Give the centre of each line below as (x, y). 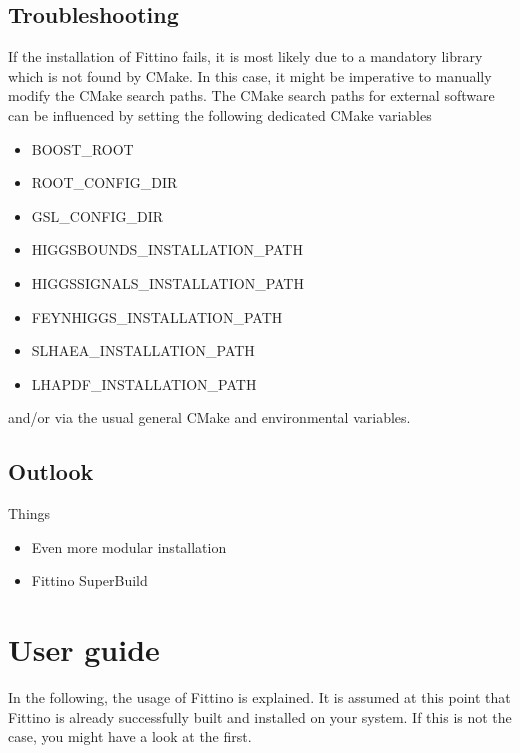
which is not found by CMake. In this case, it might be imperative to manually (250, 75)
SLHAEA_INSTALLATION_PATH (143, 350)
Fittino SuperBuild (89, 580)
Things (29, 513)
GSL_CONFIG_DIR (97, 215)
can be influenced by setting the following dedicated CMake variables (220, 114)
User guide (84, 649)
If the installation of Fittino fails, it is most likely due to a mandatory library (245, 56)
